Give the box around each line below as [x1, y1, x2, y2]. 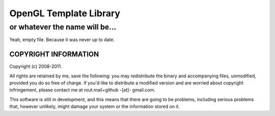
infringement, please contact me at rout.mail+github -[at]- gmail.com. [9, 87, 155, 93]
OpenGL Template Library [9, 8, 121, 19]
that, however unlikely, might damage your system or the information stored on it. [9, 103, 180, 109]
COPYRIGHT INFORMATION [9, 50, 99, 59]
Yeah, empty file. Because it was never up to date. [9, 37, 115, 43]
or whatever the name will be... [9, 22, 117, 32]
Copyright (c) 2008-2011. [9, 64, 62, 70]
